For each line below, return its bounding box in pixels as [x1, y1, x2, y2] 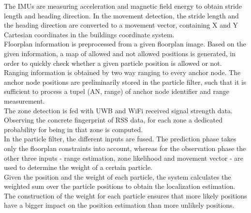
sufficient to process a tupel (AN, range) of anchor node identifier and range [4, 86, 229, 96]
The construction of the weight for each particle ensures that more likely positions [4, 190, 247, 200]
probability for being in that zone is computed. [4, 124, 143, 134]
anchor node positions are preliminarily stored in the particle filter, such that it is [4, 76, 246, 87]
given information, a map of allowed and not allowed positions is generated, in [4, 48, 236, 58]
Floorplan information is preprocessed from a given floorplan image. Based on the [4, 39, 246, 49]
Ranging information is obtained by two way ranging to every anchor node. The [4, 67, 241, 77]
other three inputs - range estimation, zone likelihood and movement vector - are [4, 152, 243, 163]
